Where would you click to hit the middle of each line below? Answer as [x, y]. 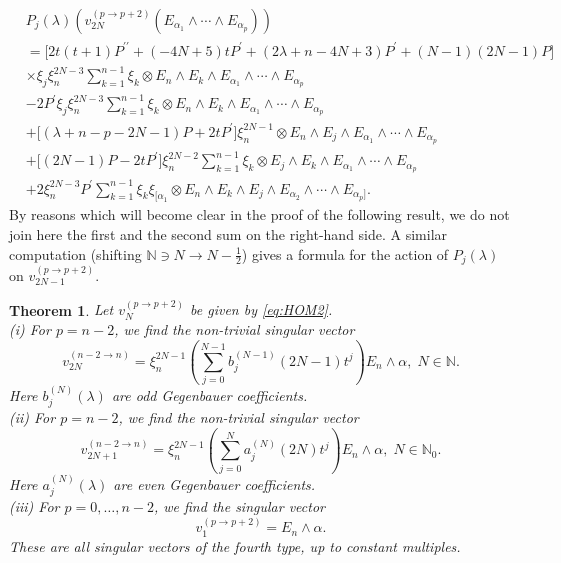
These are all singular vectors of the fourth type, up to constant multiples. [235, 545]
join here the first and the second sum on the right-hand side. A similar [228, 234]
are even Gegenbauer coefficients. [214, 483]
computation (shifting [75, 253]
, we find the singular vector [239, 506]
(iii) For [34, 506]
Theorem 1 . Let [61, 309]
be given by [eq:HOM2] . [261, 309]
